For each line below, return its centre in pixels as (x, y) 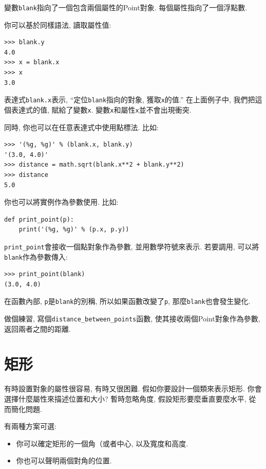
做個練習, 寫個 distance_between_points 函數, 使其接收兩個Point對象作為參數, (132, 319)
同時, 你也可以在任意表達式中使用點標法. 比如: (81, 127)
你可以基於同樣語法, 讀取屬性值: (58, 24)
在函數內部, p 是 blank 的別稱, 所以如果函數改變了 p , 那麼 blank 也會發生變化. (127, 301)
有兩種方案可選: (30, 426)
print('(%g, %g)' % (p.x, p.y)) (74, 230)
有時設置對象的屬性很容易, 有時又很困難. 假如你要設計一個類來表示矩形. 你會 (133, 389)
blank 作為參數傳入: (36, 256)
